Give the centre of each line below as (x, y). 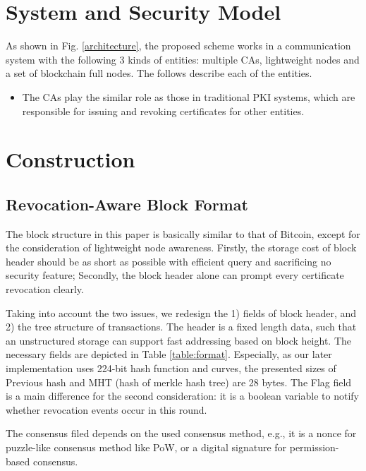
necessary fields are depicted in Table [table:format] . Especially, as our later (169, 354)
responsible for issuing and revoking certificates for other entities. (163, 111)
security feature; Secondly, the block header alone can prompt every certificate (175, 275)
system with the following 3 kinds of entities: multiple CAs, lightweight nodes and (183, 59)
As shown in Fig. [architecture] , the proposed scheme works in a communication (178, 46)
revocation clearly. (45, 289)
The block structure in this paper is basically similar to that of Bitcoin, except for (183, 233)
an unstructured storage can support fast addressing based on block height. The (178, 340)
